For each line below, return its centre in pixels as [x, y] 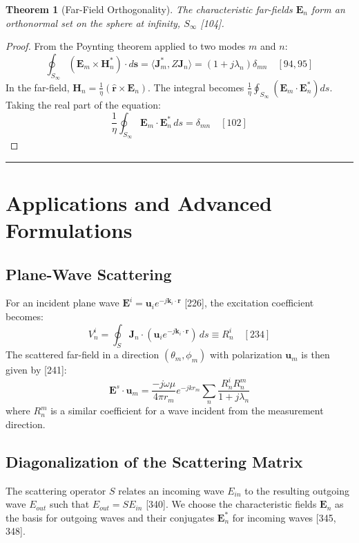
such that [69, 504]
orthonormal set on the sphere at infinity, [93, 22]
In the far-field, [38, 87]
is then [316, 355]
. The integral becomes [196, 87]
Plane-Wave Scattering [89, 274]
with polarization [246, 355]
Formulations [69, 229]
